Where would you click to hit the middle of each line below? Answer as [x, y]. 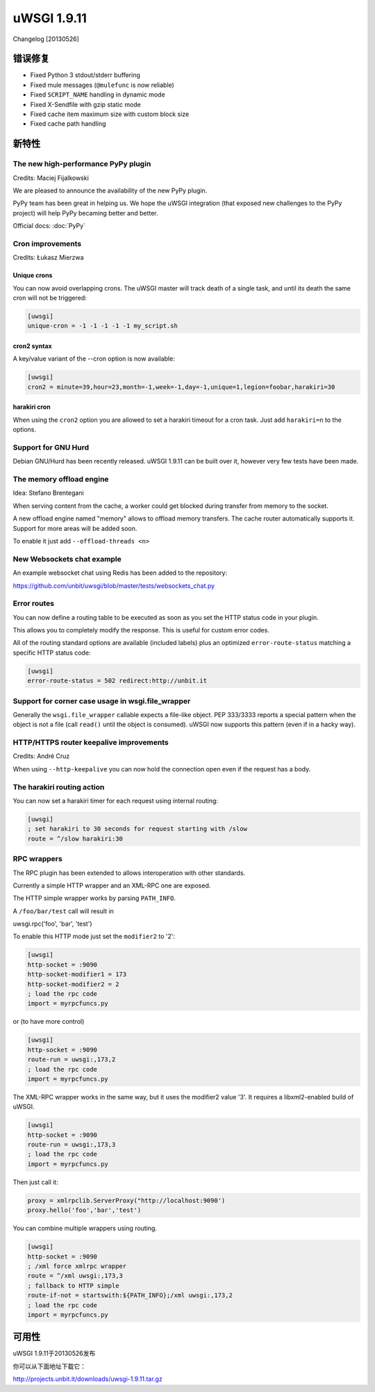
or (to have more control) [49, 1022]
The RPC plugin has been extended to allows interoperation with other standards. [129, 873]
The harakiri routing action [59, 787]
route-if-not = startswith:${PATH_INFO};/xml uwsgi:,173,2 [130, 1295]
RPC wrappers [37, 859]
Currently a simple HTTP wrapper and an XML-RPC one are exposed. [112, 885]
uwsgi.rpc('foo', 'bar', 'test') [53, 924]
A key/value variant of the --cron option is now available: [94, 359]
